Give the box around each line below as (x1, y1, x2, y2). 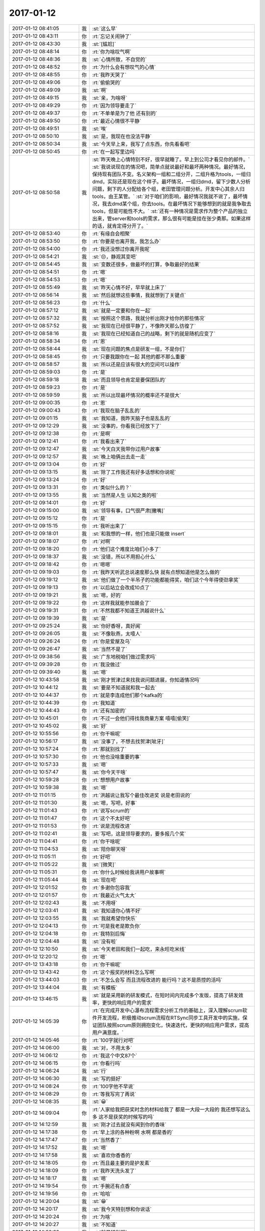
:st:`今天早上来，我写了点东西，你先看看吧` (92, 140, 191, 147)
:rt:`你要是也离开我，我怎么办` (92, 238, 161, 245)
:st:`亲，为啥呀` (92, 94, 128, 101)
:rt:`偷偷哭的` (92, 79, 122, 86)
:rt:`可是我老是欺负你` (92, 922, 142, 929)
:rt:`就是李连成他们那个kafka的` (92, 692, 164, 699)
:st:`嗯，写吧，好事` (92, 799, 137, 806)
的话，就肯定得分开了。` (92, 222, 148, 229)
